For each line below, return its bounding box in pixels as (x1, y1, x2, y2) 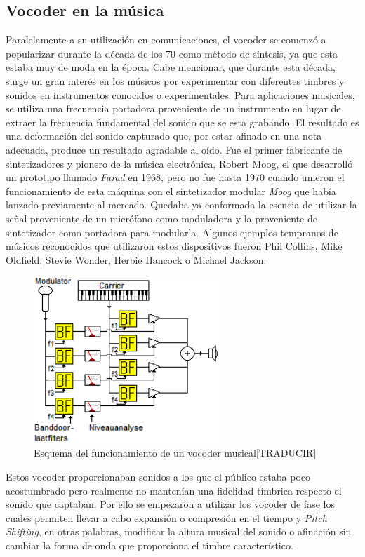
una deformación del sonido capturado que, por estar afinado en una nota (6, 128, 322, 143)
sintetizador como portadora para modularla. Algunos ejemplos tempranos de (6, 224, 338, 239)
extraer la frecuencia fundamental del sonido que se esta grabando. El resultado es (6, 114, 359, 129)
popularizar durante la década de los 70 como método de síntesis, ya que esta (6, 46, 338, 60)
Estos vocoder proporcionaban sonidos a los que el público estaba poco (6, 469, 311, 484)
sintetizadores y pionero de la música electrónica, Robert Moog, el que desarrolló (6, 156, 353, 170)
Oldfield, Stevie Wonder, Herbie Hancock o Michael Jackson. (6, 252, 267, 267)
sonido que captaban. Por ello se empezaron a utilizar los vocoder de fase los (6, 497, 335, 511)
